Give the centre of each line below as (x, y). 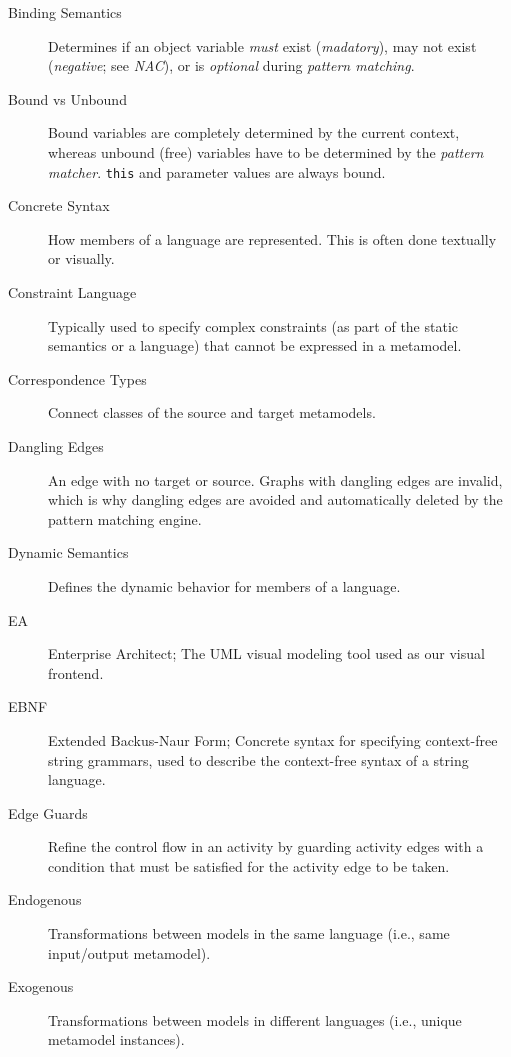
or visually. (81, 258)
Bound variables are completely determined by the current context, (254, 132)
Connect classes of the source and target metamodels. (212, 412)
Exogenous (41, 986)
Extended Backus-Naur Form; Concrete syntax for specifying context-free (273, 739)
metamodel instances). (116, 1039)
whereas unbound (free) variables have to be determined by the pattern (266, 151)
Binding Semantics (65, 12)
